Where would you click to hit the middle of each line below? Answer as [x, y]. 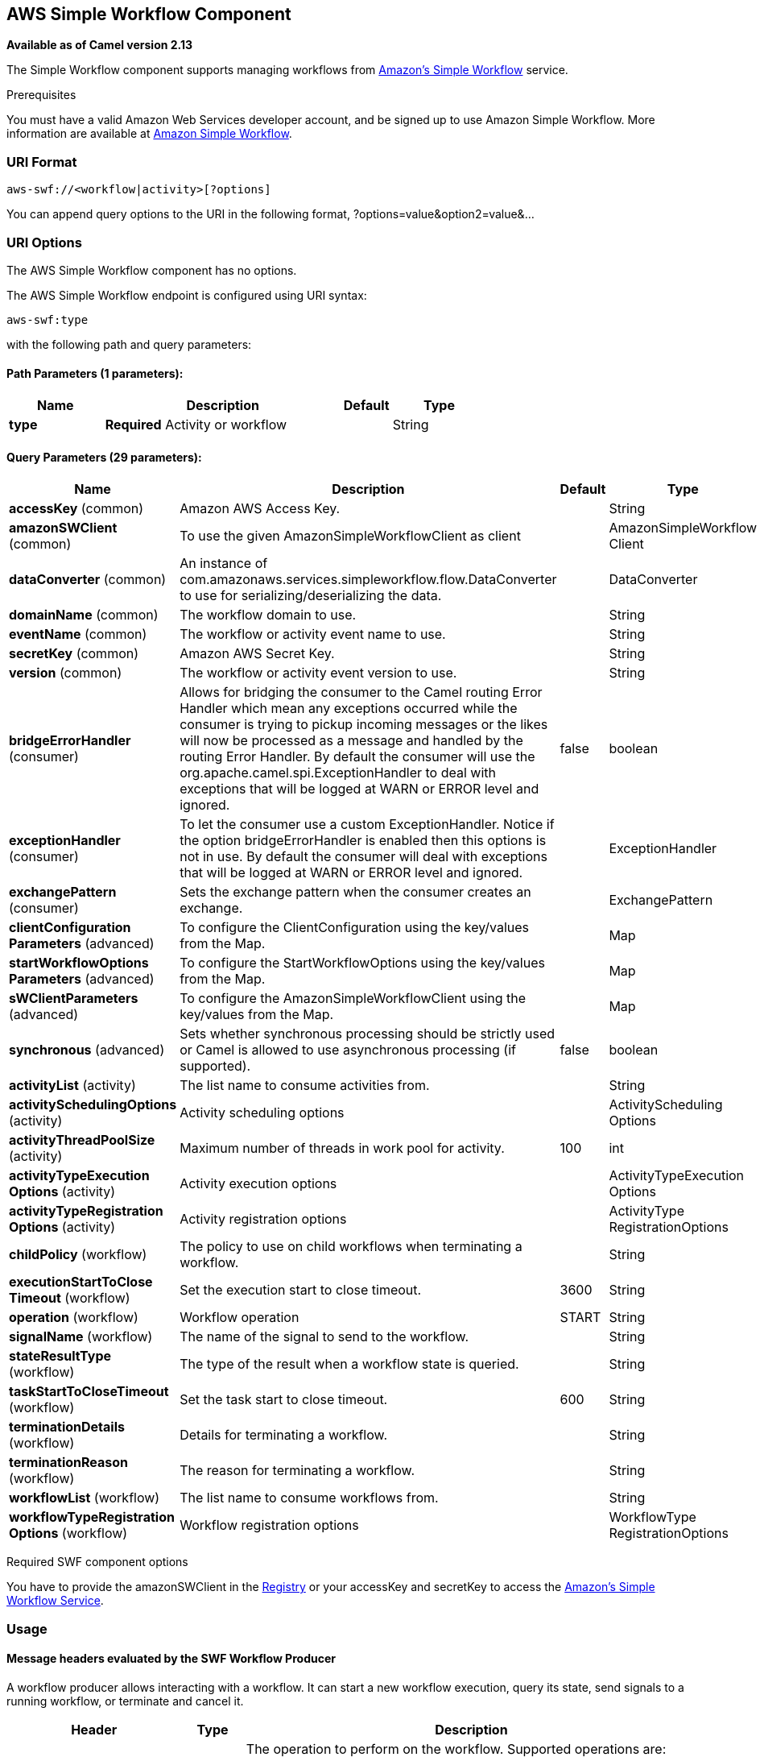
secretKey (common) [74, 654]
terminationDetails [67, 1427]
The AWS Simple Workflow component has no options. [152, 270]
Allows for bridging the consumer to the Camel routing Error [361, 692]
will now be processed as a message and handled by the [351, 741]
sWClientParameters [74, 999]
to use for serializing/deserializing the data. [311, 596]
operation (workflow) [74, 1318]
